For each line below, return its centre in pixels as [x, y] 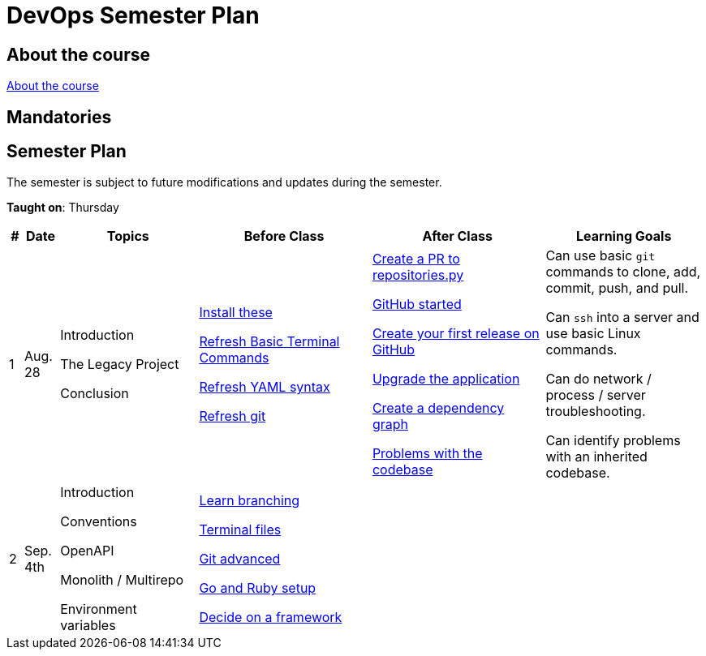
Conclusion [95, 394]
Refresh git [232, 416]
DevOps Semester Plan [133, 15]
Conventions [99, 522]
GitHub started [417, 304]
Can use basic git [601, 256]
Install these [236, 313]
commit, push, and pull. [617, 288]
